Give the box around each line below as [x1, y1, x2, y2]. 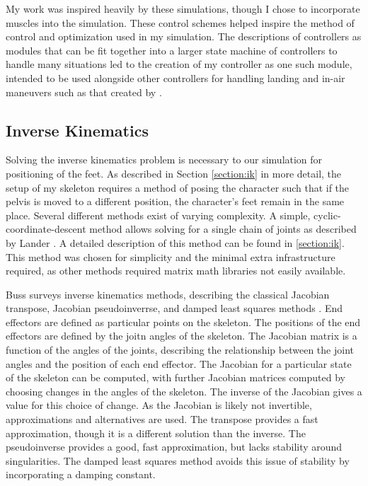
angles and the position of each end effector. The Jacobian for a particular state [6, 356, 352, 371]
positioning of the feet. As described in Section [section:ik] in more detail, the [6, 166, 342, 180]
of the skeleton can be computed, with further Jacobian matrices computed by [6, 370, 345, 385]
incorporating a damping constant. [6, 467, 156, 482]
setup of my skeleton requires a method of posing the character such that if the [6, 180, 350, 195]
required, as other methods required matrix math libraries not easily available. [6, 263, 346, 278]
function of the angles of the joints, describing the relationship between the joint [6, 342, 354, 357]
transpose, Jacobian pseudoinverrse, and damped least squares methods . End [6, 301, 343, 316]
